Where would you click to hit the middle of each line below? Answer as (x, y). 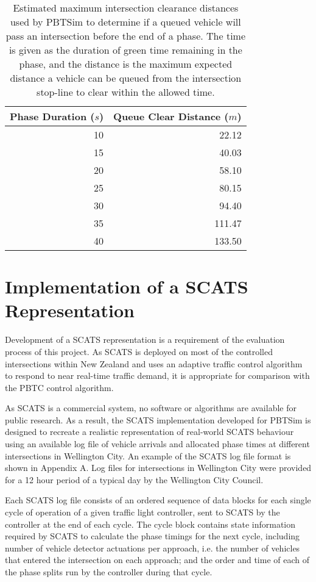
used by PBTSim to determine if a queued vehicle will (125, 22)
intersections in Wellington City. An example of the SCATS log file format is (148, 455)
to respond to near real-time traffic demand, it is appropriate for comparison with (157, 375)
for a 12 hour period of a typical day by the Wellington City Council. (134, 479)
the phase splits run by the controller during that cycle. (109, 572)
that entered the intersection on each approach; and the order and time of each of (157, 560)
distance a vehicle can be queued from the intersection (126, 78)
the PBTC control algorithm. (59, 387)
